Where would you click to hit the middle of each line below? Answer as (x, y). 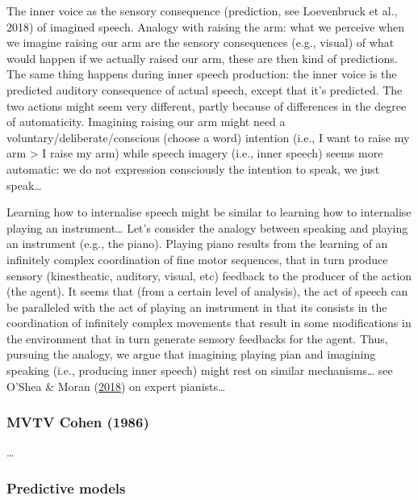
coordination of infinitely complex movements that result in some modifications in (209, 323)
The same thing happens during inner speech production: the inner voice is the (202, 74)
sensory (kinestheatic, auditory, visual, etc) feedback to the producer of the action (209, 275)
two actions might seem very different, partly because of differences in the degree (207, 105)
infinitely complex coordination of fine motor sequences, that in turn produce (197, 259)
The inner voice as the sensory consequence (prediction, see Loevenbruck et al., (202, 11)
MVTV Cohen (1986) (78, 422)
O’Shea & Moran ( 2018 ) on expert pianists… (116, 386)
